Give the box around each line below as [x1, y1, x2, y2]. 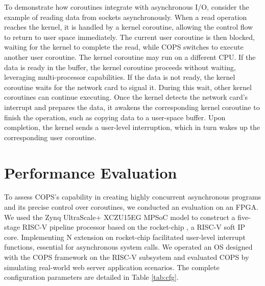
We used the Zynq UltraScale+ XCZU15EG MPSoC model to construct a [4, 211, 235, 222]
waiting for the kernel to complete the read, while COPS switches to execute [4, 41, 244, 52]
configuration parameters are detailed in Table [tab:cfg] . [4, 272, 179, 282]
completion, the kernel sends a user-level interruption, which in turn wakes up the [4, 122, 260, 133]
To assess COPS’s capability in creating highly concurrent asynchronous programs [4, 191, 261, 202]
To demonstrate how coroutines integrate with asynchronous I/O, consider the [4, 2, 249, 12]
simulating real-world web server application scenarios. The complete [4, 261, 220, 272]
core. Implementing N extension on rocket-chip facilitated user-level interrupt [4, 231, 246, 242]
